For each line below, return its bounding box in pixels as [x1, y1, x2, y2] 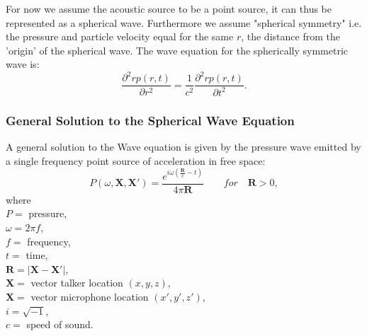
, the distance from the [241, 29, 340, 44]
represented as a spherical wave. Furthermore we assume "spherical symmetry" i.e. [6, 15, 362, 30]
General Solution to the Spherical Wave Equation [6, 111, 295, 129]
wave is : [6, 57, 40, 71]
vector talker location [30, 275, 123, 290]
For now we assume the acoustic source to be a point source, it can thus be [6, 1, 332, 16]
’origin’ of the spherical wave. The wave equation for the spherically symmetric [6, 42, 349, 57]
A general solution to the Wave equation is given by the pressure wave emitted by [6, 139, 361, 154]
